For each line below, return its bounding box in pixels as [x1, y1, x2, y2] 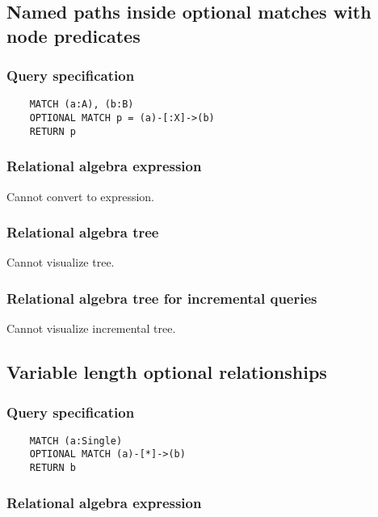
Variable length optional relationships [6, 359, 327, 385]
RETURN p [29, 125, 76, 137]
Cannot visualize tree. [6, 254, 115, 271]
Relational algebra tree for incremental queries [6, 288, 317, 308]
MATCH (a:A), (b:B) [29, 99, 134, 111]
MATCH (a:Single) [29, 435, 123, 447]
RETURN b [29, 462, 76, 474]
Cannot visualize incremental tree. [6, 320, 176, 337]
